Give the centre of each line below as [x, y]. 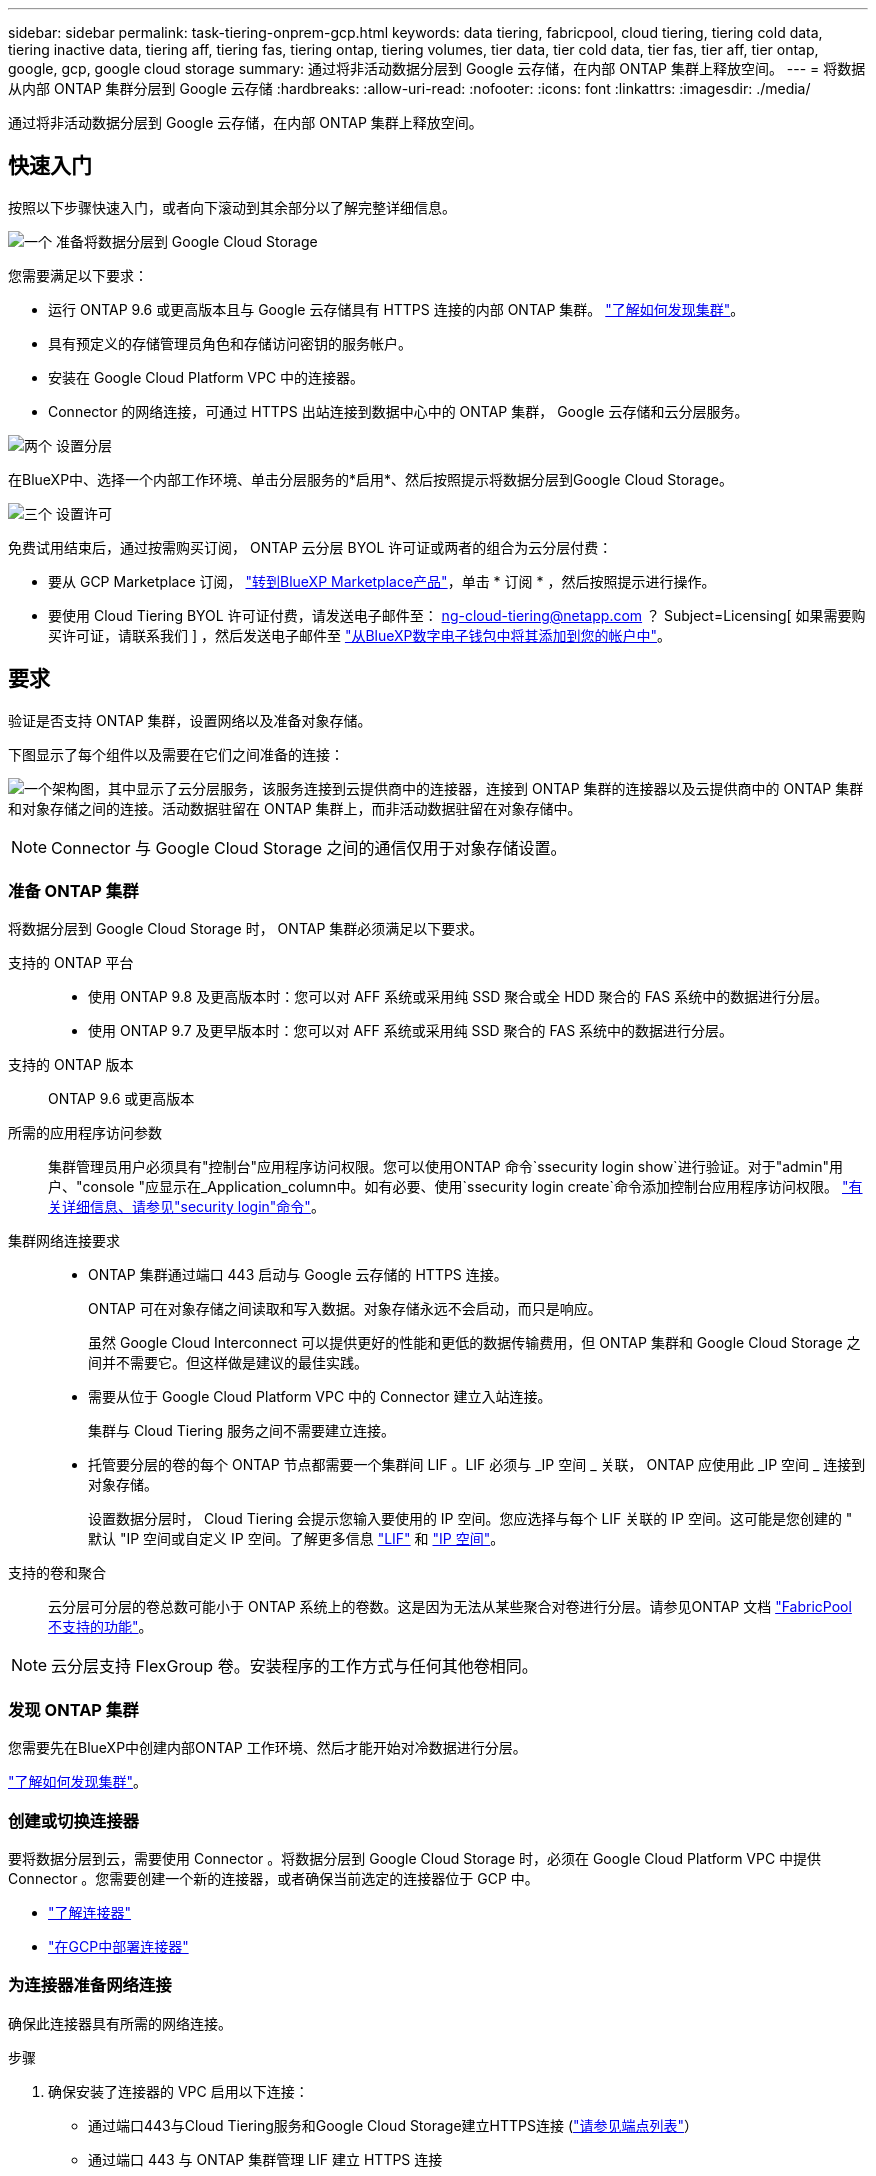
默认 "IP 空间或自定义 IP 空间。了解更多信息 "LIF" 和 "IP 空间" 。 [296, 1539]
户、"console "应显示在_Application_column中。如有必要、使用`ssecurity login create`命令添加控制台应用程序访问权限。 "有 [455, 1187]
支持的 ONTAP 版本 [71, 1065]
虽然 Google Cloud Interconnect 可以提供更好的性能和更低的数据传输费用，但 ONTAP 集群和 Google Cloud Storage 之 [474, 1343]
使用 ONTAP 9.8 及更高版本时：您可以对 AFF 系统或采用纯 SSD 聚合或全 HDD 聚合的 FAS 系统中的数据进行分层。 [458, 997]
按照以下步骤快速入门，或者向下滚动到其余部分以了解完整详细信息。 [232, 207]
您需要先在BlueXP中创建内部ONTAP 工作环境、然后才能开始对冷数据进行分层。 [267, 1748]
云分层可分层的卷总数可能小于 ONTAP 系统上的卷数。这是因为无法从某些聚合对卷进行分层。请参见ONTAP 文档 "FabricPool [450, 1607]
